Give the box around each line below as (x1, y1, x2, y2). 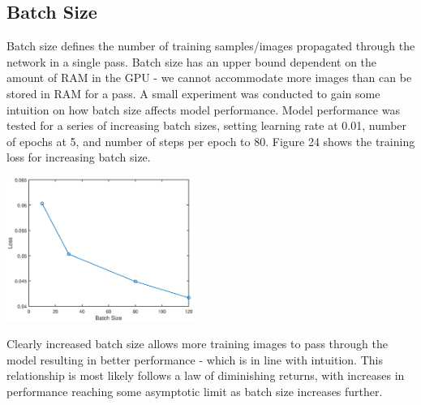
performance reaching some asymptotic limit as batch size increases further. (6, 382, 383, 399)
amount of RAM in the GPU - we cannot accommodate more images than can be (6, 69, 412, 86)
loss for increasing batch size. (6, 149, 151, 166)
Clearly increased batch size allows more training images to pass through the (6, 335, 389, 352)
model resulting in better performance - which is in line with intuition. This (6, 351, 383, 368)
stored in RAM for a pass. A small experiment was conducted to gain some (6, 84, 380, 101)
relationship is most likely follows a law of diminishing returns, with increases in (6, 367, 405, 384)
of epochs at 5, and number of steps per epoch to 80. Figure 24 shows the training (6, 132, 415, 149)
